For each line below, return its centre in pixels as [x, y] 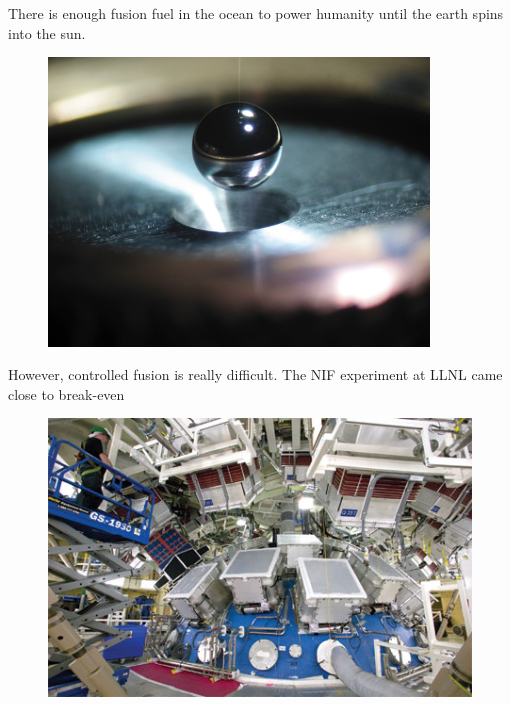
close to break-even [66, 393]
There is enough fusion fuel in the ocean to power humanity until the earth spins [256, 13]
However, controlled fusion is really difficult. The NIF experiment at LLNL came [255, 374]
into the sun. [47, 32]
